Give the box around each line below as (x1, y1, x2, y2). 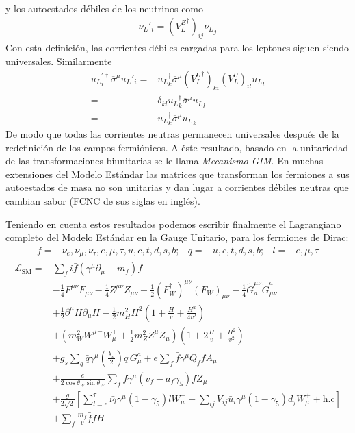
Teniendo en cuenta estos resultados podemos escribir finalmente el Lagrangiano (5, 216, 341, 231)
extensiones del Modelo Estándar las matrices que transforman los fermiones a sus (5, 166, 350, 181)
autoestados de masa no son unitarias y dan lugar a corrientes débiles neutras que (5, 180, 349, 195)
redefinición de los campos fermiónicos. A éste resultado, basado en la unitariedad (5, 140, 349, 154)
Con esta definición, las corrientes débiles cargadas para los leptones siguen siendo (5, 40, 350, 55)
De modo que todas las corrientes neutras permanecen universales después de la (5, 126, 339, 140)
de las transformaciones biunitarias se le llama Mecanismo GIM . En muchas (5, 153, 324, 168)
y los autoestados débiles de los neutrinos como (5, 1, 204, 15)
